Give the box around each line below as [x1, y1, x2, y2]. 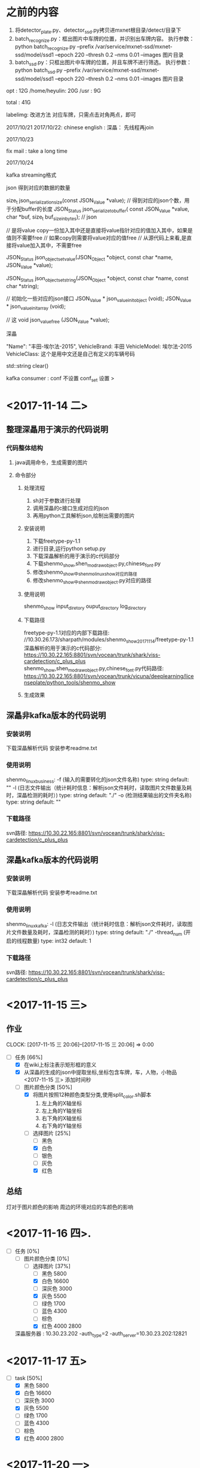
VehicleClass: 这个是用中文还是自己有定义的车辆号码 [6, 350, 136, 358]
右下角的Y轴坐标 [41, 1122, 82, 1129]
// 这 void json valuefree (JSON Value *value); [6, 316, 110, 325]
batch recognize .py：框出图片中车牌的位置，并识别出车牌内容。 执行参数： [14, 35, 195, 44]
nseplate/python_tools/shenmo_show [23, 679, 116, 686]
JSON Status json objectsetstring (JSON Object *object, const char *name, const [6, 274, 189, 283]
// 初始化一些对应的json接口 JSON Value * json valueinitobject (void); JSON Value [6, 295, 192, 303]
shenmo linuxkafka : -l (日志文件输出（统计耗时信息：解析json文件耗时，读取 [6, 920, 188, 929]
